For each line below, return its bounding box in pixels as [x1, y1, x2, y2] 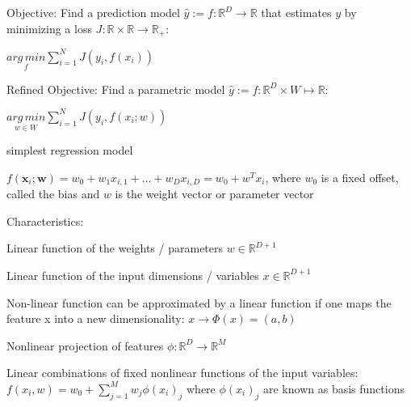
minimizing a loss [6, 19, 92, 36]
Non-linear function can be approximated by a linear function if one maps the [6, 294, 392, 311]
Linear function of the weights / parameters [6, 240, 224, 256]
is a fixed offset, [321, 168, 399, 185]
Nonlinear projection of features [6, 337, 164, 354]
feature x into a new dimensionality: [6, 310, 185, 327]
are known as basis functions [262, 379, 405, 396]
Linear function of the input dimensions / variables [6, 266, 259, 283]
